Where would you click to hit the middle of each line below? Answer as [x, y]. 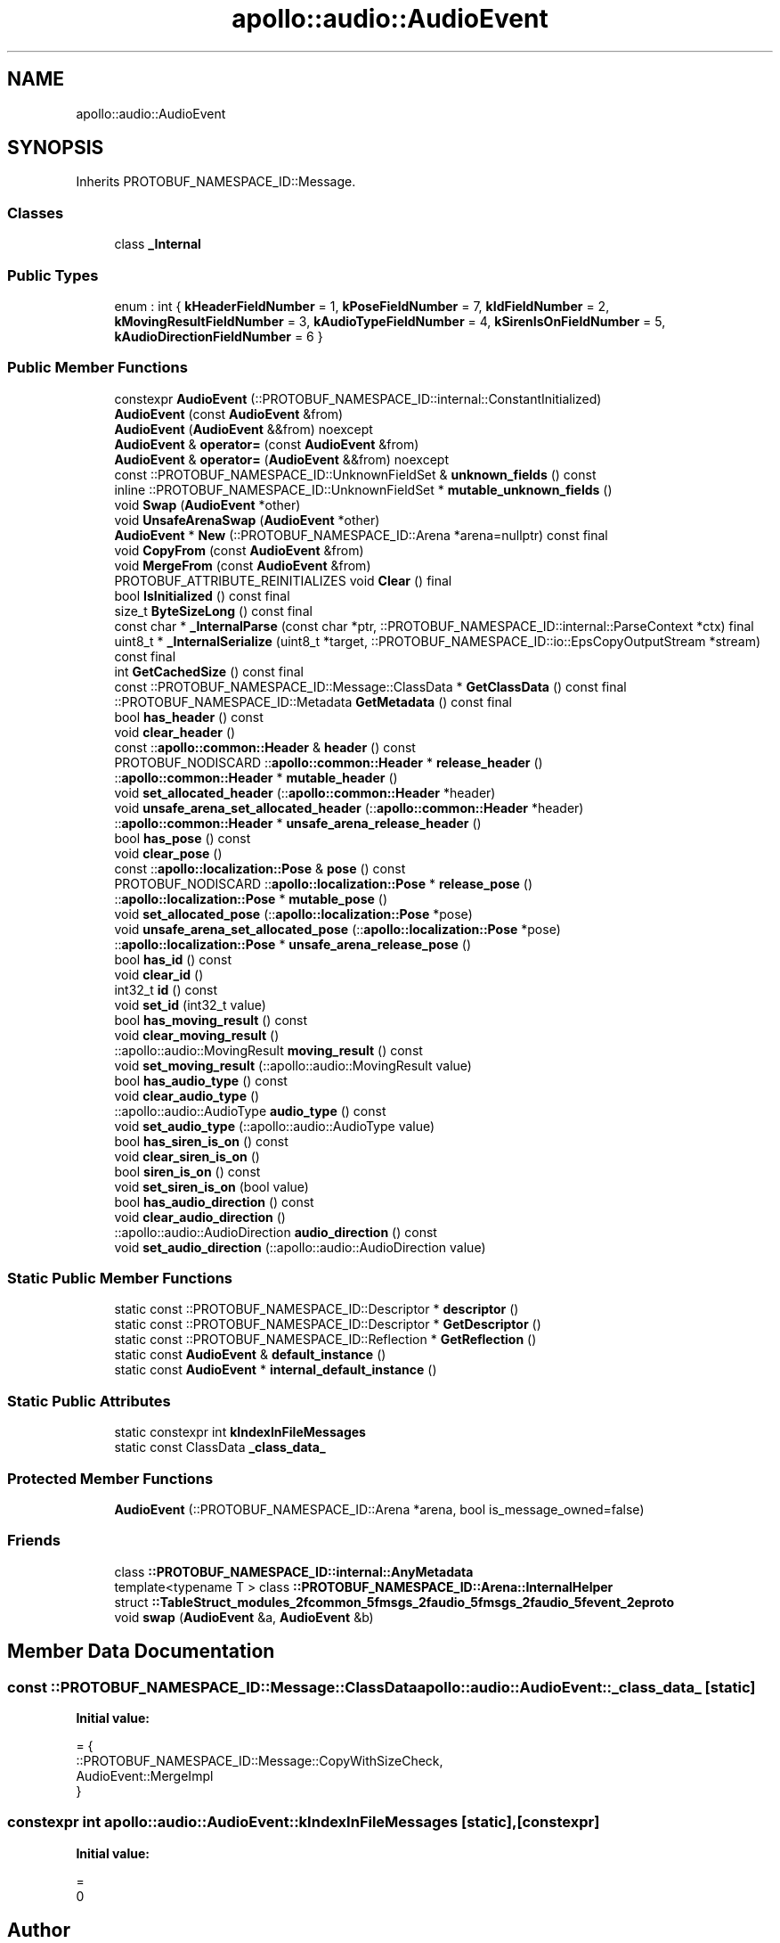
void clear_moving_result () [197, 1035]
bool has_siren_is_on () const [201, 1141]
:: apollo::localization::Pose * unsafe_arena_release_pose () [292, 944]
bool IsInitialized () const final [202, 595]
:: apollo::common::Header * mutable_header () [256, 777]
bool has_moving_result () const [211, 1020]
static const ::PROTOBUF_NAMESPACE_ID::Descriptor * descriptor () [317, 1309]
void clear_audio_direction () [200, 1217]
